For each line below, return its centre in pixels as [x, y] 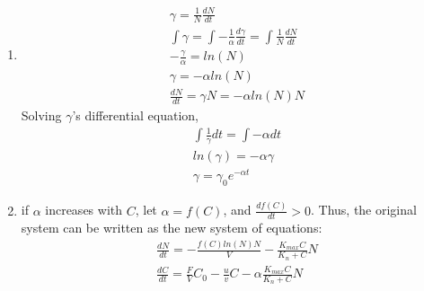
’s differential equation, [135, 115]
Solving [41, 115]
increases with [84, 210]
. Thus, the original [363, 210]
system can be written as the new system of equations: [172, 228]
